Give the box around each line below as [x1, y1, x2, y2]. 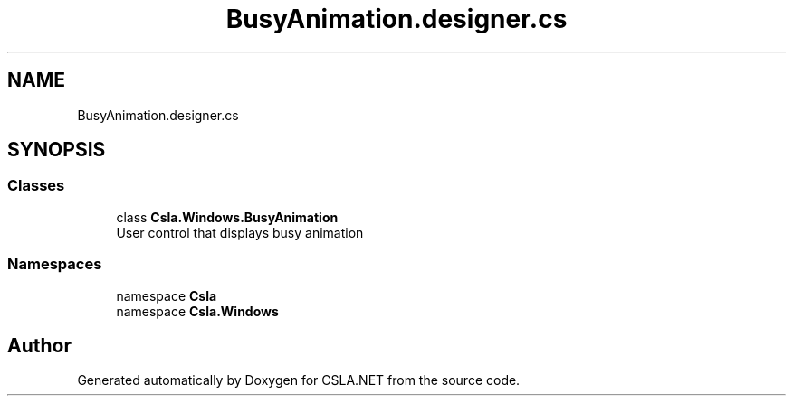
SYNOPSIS [7, 138, 106, 162]
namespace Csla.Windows [116, 303, 279, 319]
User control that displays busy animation [116, 224, 364, 240]
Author [7, 333, 72, 357]
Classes [7, 176, 65, 195]
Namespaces [7, 255, 102, 274]
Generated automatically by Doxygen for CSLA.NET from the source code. [77, 372, 521, 389]
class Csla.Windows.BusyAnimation [116, 209, 339, 225]
